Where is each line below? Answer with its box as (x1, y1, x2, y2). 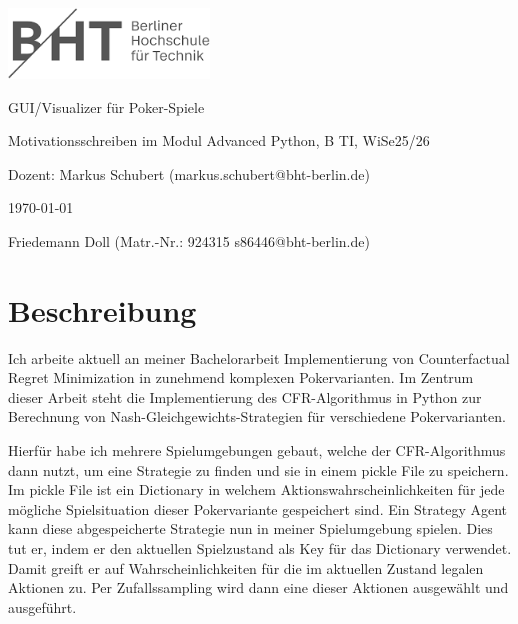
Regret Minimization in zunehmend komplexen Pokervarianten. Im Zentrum (8, 367, 474, 388)
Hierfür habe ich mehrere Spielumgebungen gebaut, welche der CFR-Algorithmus (8, 439, 506, 460)
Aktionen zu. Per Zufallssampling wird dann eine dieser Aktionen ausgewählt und (8, 577, 509, 598)
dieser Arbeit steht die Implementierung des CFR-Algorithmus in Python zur (8, 386, 482, 407)
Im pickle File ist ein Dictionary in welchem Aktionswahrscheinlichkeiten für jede (8, 479, 505, 500)
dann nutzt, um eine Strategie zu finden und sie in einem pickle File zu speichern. (8, 459, 509, 480)
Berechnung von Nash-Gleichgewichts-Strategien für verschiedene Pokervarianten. (8, 406, 506, 427)
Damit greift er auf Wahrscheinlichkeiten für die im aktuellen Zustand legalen (8, 557, 484, 578)
